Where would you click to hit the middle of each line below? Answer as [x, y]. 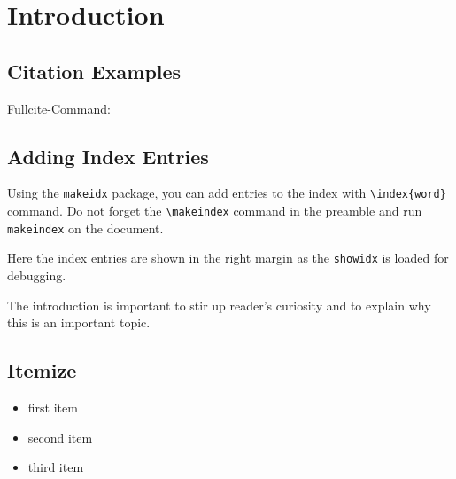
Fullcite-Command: [59, 108]
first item [53, 407]
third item [56, 467]
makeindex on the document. [85, 228]
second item [60, 437]
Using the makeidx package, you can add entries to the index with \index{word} [227, 193]
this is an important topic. [79, 322]
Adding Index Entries [108, 156]
